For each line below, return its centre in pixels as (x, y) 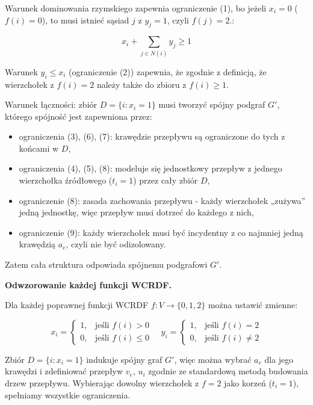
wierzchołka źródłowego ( (66, 180)
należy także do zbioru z (141, 84)
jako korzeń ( (248, 383)
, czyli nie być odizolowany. (116, 244)
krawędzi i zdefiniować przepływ (64, 371)
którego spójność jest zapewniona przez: (79, 116)
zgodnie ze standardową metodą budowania (228, 371)
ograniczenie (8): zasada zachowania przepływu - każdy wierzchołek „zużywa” (162, 200)
